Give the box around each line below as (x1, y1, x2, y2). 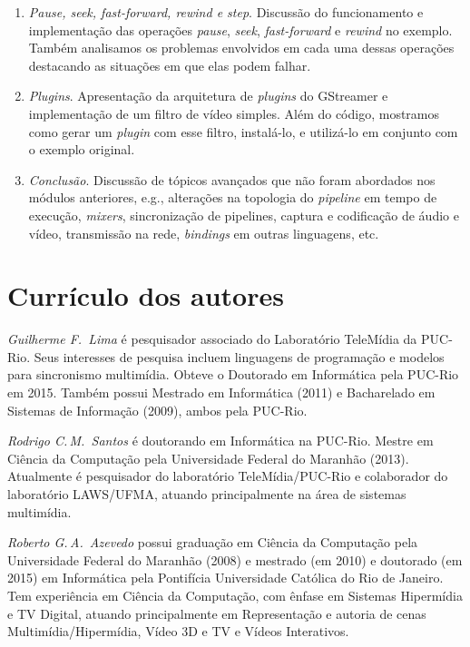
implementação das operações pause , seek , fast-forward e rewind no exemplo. (28, 20, 453, 39)
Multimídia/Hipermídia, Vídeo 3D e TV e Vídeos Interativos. (7, 622, 349, 641)
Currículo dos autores (7, 277, 284, 314)
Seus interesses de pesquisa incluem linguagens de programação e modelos (34, 347, 445, 366)
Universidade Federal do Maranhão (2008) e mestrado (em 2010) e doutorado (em (7, 550, 463, 569)
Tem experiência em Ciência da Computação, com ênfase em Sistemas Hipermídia (7, 585, 463, 604)
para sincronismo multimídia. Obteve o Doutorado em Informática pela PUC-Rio (7, 365, 459, 384)
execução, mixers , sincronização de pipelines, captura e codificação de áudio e (28, 205, 459, 224)
